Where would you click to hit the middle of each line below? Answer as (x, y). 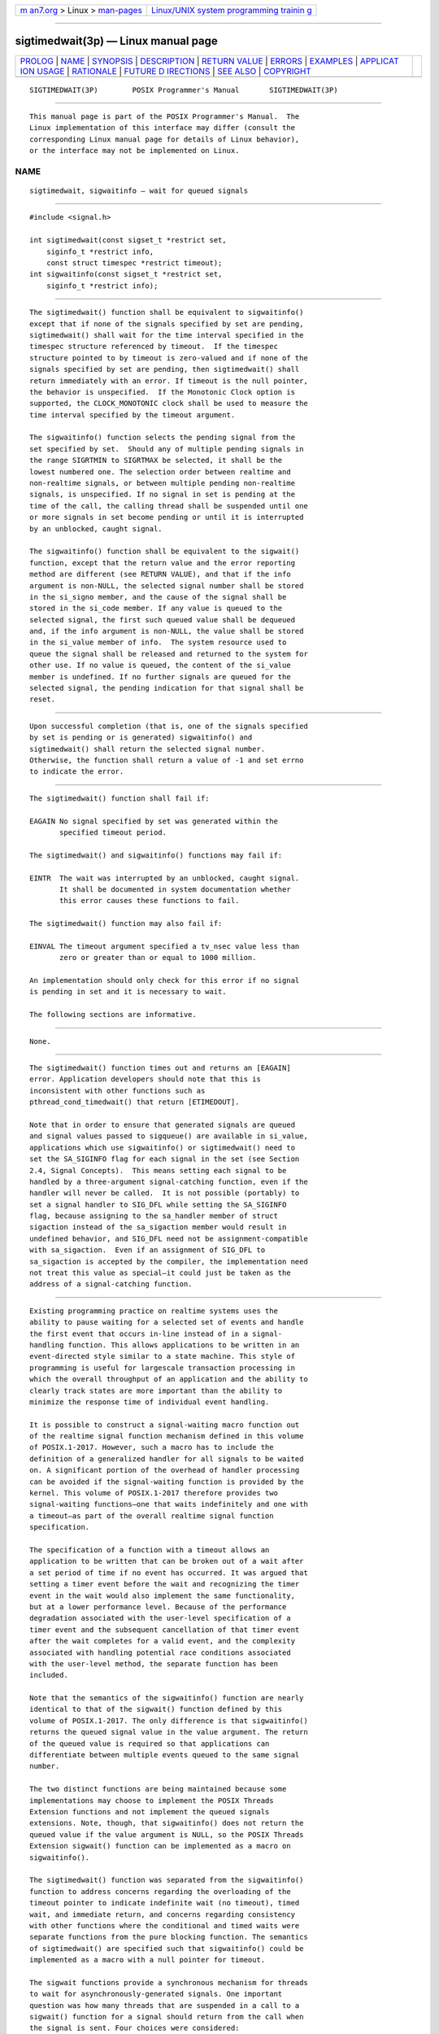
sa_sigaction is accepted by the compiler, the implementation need (169, 1261)
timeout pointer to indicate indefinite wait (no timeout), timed (165, 1903)
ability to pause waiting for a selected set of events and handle (167, 1323)
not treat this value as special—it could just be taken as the (161, 1273)
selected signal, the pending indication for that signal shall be (167, 688)
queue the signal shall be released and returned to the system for (169, 654)
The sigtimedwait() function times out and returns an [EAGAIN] (161, 1067)
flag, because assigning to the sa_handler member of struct (154, 1216)
